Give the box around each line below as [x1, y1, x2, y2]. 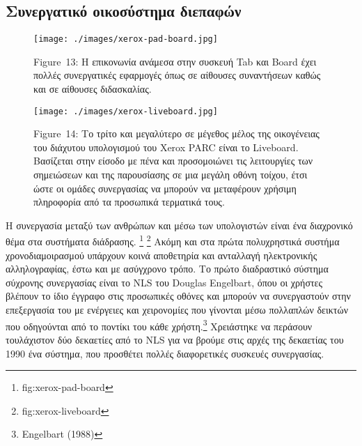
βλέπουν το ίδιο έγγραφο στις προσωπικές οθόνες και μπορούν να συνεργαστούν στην [6, 289, 351, 303]
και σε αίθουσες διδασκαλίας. [33, 82, 152, 96]
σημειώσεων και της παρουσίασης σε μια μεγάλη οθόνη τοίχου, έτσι [33, 167, 308, 182]
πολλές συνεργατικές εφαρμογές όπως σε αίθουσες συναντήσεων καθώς [33, 68, 321, 82]
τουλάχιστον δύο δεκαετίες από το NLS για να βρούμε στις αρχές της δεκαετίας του [6, 332, 344, 346]
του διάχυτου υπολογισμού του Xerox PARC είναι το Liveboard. [33, 139, 299, 154]
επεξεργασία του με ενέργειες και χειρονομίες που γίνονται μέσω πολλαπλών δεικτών [6, 302, 348, 317]
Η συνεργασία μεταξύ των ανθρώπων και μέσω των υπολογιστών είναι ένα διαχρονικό [6, 217, 353, 232]
